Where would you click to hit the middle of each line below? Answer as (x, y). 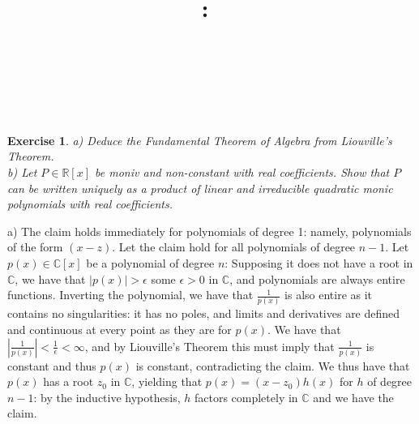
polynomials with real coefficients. (90, 204)
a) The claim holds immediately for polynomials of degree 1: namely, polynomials (209, 231)
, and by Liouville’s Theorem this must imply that (209, 346)
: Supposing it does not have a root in (319, 262)
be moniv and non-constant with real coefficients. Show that (242, 171)
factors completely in (246, 397)
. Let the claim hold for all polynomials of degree (234, 247)
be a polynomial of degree (150, 262)
